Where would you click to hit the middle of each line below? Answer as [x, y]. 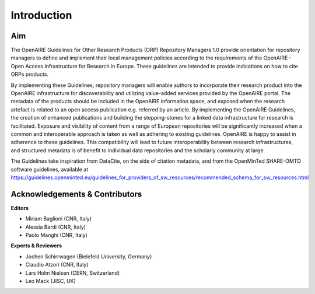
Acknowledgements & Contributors [76, 194]
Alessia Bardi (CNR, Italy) [55, 227]
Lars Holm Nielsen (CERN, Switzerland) [73, 273]
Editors [20, 208]
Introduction [41, 15]
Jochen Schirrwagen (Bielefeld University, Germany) [89, 256]
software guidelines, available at [50, 169]
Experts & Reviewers [36, 246]
